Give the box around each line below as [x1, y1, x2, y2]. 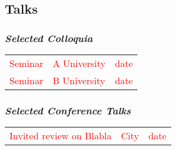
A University [52, 56, 105, 70]
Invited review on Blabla [9, 129, 112, 143]
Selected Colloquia [5, 30, 93, 45]
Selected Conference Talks [5, 103, 131, 117]
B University [52, 74, 105, 87]
